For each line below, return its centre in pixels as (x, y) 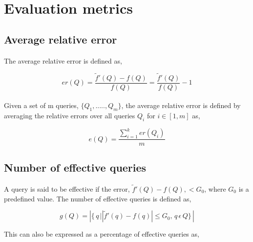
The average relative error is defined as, (63, 60)
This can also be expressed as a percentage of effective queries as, (102, 234)
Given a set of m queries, (41, 105)
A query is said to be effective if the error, (67, 188)
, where (215, 188)
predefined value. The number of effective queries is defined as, (98, 198)
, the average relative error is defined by (181, 105)
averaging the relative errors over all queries (70, 116)
